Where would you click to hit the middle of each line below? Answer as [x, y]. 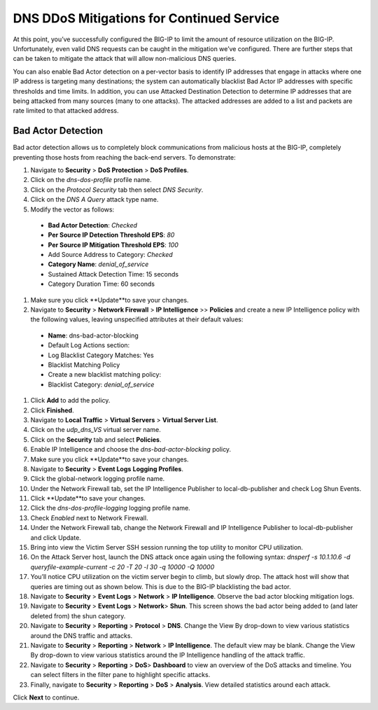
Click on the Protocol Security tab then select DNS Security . [117, 190]
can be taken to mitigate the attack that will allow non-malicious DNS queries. [125, 59]
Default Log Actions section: [89, 345]
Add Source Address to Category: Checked [110, 255]
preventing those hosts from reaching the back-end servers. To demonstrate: [124, 157]
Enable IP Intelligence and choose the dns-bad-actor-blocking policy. [131, 450]
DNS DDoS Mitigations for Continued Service [146, 18]
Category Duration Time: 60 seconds [101, 284]
